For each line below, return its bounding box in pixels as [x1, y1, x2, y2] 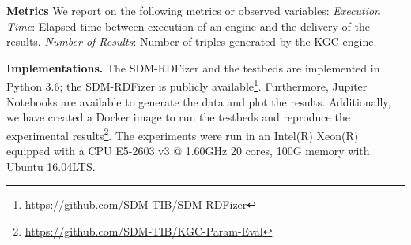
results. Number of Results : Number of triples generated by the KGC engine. [6, 33, 377, 50]
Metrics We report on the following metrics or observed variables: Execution [6, 2, 380, 18]
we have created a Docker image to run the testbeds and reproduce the [6, 109, 350, 125]
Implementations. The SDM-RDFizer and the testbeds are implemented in [6, 59, 380, 76]
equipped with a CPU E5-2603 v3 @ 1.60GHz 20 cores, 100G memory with [6, 143, 370, 159]
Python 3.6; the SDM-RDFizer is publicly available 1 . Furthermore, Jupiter [6, 76, 368, 95]
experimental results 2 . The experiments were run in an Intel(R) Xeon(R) [6, 124, 359, 143]
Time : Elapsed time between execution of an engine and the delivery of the [6, 17, 370, 34]
